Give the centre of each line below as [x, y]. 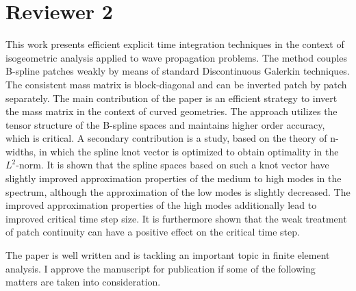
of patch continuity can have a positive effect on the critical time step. [153, 232]
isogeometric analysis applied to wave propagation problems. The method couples [177, 57]
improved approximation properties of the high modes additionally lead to [161, 205]
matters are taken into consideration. [83, 282]
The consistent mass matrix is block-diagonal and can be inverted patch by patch [176, 84]
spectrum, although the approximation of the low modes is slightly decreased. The [178, 191]
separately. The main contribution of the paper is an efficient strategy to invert [171, 98]
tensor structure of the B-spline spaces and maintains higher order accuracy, [165, 124]
